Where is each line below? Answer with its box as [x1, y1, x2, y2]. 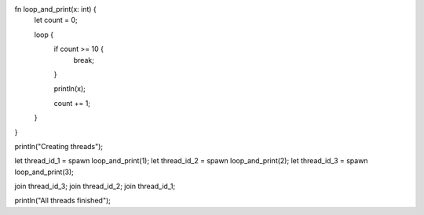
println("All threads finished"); [14, 196, 111, 206]
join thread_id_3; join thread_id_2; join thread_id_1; [14, 181, 176, 191]
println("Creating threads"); [14, 141, 104, 151]
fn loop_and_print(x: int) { [14, 5, 97, 13]
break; [73, 55, 94, 64]
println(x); [53, 84, 86, 93]
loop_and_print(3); [14, 167, 75, 177]
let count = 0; [34, 16, 78, 25]
